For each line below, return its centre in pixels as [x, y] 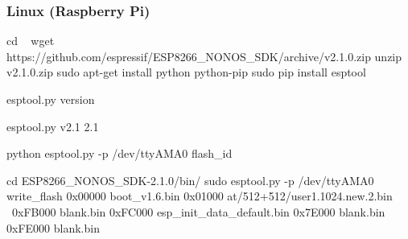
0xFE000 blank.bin [53, 227]
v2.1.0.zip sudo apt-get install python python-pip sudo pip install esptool [186, 72]
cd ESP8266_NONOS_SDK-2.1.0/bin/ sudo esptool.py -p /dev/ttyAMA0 [190, 180]
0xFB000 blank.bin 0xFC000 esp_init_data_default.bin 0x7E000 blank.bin [198, 211]
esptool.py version [51, 99]
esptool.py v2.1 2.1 [53, 126]
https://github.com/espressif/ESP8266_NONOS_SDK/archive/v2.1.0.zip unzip [204, 56]
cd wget [31, 41]
